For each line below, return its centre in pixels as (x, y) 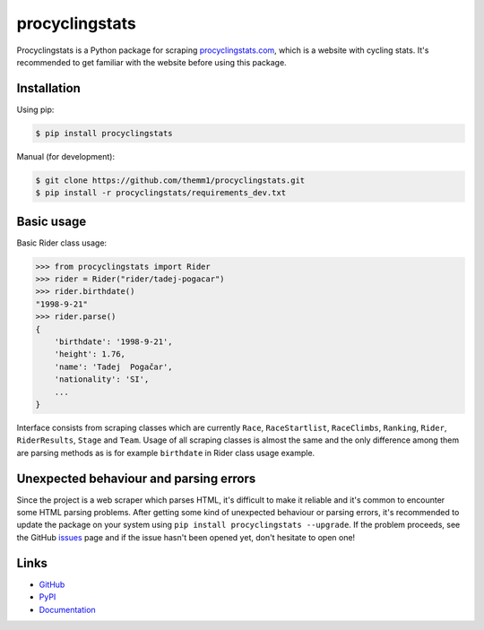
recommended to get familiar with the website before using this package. (151, 62)
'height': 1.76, (90, 354)
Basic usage (52, 221)
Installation (48, 88)
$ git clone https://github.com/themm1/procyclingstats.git (170, 180)
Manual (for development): (66, 156)
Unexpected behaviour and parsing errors (136, 478)
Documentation (67, 609)
